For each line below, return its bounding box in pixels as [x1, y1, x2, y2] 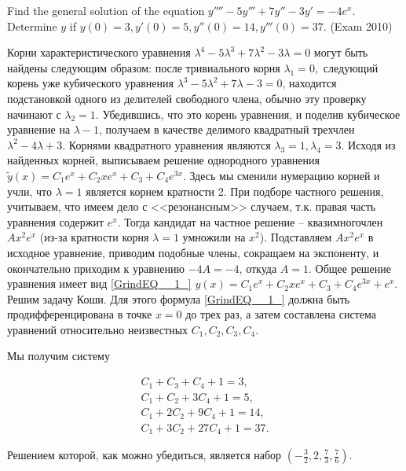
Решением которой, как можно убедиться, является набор [7, 447, 282, 462]
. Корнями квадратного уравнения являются [62, 136, 271, 153]
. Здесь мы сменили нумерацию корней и [182, 167, 380, 183]
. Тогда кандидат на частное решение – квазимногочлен [117, 213, 383, 230]
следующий [323, 59, 379, 75]
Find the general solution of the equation [7, 2, 205, 18]
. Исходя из [341, 136, 396, 153]
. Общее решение [308, 259, 392, 276]
